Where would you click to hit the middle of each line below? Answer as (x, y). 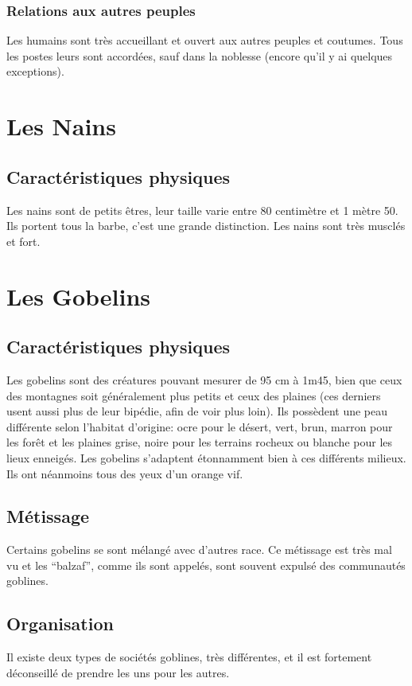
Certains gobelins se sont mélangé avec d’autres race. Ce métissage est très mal (199, 550)
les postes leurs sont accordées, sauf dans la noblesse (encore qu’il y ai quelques (200, 55)
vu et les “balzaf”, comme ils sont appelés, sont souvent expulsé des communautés (206, 565)
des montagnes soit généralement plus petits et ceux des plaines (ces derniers (194, 395)
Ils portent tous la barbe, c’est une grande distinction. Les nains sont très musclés (206, 226)
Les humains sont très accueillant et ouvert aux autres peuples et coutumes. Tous (205, 40)
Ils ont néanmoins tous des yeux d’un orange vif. (125, 473)
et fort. (23, 241)
